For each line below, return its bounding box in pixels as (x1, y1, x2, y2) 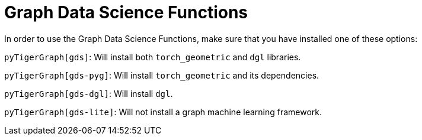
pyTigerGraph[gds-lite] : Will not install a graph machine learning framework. (4, 106, 322, 117)
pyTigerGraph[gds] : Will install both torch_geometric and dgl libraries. (4, 51, 301, 62)
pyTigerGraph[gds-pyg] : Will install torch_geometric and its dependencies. (4, 70, 319, 80)
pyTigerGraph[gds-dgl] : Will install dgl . (4, 88, 173, 99)
